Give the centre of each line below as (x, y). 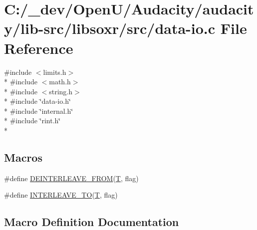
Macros (23, 157)
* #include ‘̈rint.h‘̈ (32, 120)
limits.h (55, 72)
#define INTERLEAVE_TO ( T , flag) (61, 195)
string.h (61, 91)
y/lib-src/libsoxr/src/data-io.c (110, 28)
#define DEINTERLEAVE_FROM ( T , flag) (71, 178)
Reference (39, 48)
